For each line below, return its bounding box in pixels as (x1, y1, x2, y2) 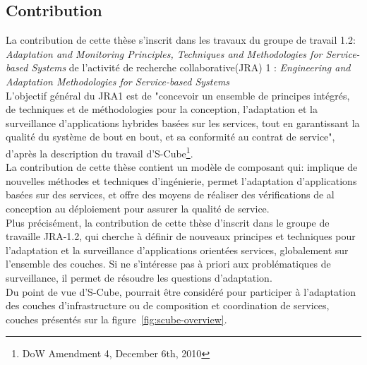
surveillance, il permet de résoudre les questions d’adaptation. (6, 270, 272, 285)
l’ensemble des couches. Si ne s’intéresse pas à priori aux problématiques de (6, 256, 331, 271)
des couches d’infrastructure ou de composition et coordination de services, (6, 298, 330, 313)
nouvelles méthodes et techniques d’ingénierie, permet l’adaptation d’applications (6, 173, 357, 188)
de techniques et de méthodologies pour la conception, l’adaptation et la (6, 102, 318, 116)
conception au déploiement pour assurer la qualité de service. (6, 201, 270, 215)
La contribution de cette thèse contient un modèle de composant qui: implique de (6, 160, 358, 174)
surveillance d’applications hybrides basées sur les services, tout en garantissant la (6, 115, 360, 130)
